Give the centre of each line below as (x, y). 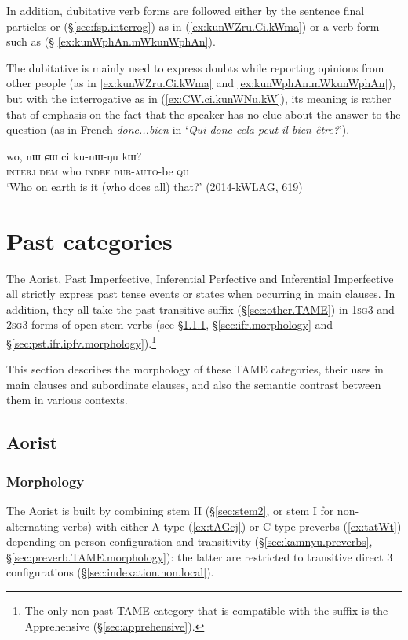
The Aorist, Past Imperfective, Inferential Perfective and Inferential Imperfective (200, 278)
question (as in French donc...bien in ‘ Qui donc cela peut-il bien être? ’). (178, 129)
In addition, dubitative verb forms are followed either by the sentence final (186, 10)
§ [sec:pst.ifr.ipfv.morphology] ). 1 (82, 342)
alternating (33, 526)
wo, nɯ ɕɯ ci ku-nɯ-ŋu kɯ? (74, 155)
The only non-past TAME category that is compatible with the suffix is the (206, 611)
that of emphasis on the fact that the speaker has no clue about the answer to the (204, 114)
